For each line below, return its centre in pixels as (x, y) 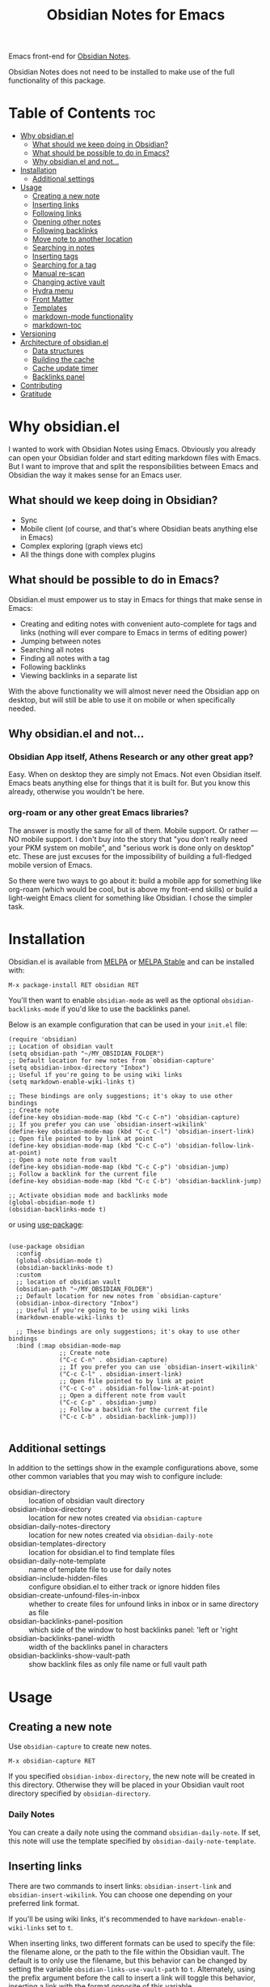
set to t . (60, 1927)
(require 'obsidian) (43, 1039)
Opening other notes (66, 222)
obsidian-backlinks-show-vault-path (70, 1656)
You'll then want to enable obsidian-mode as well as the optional (114, 1000)
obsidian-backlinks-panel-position (66, 1622)
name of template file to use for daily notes (100, 1570)
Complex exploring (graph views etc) (82, 545)
